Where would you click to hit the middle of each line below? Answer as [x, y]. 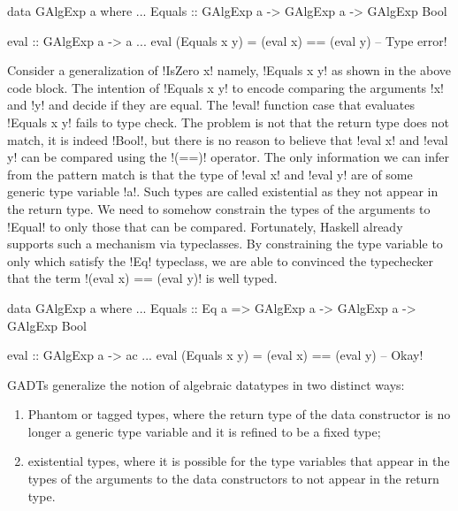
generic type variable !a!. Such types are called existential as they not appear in [223, 191]
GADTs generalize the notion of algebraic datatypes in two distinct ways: [206, 384]
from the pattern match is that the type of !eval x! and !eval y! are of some [210, 174]
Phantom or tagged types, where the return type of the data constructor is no [239, 414]
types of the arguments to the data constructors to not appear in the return [233, 479]
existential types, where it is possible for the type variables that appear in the [239, 461]
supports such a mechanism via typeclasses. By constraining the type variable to [225, 244]
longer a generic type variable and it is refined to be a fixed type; [204, 431]
